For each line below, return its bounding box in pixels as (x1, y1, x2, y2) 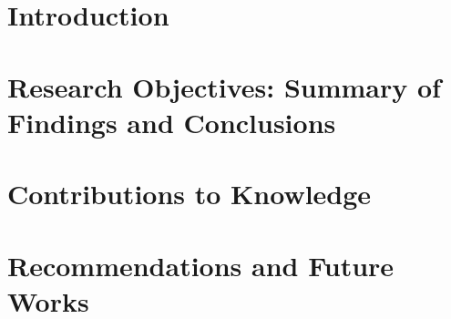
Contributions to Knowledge (7, 175, 372, 212)
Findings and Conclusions (7, 103, 336, 140)
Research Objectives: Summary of (7, 67, 441, 105)
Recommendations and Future (7, 246, 395, 283)
